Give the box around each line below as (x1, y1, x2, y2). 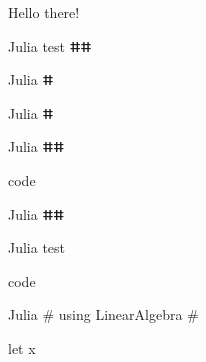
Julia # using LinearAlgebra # (8, 304, 199, 325)
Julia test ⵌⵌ (8, 35, 92, 56)
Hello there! (8, 2, 80, 22)
